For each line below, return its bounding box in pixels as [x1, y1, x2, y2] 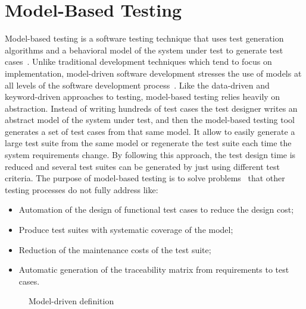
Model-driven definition [29, 295, 114, 307]
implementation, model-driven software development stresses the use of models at [5, 67, 302, 79]
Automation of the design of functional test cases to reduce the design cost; [18, 203, 294, 216]
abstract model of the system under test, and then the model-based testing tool [5, 113, 295, 126]
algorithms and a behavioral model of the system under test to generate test [5, 43, 283, 56]
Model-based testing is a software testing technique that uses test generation [5, 32, 284, 45]
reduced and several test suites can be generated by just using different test [5, 160, 280, 172]
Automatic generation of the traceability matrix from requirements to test [18, 263, 289, 276]
